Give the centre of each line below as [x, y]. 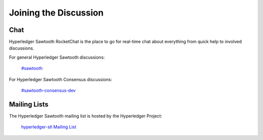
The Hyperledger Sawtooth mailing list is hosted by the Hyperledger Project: [86, 116]
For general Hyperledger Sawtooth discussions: [57, 57]
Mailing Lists [29, 104]
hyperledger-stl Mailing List [49, 127]
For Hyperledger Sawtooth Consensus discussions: [60, 79]
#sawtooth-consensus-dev [48, 90]
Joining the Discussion [56, 13]
